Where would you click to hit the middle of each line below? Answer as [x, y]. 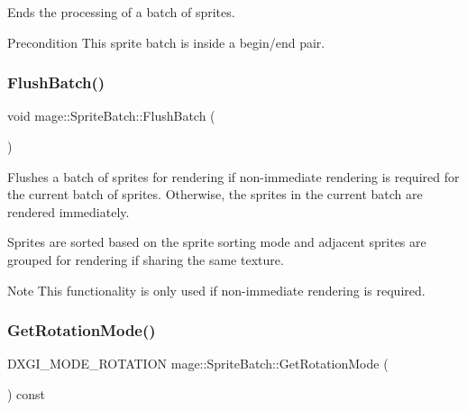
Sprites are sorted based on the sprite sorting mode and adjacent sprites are [217, 242]
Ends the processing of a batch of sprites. [121, 12]
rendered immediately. [69, 211]
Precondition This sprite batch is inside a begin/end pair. [166, 42]
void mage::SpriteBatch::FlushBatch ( [111, 116]
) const [27, 393]
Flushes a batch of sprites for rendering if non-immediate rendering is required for [233, 176]
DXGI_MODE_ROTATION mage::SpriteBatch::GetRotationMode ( [198, 364]
